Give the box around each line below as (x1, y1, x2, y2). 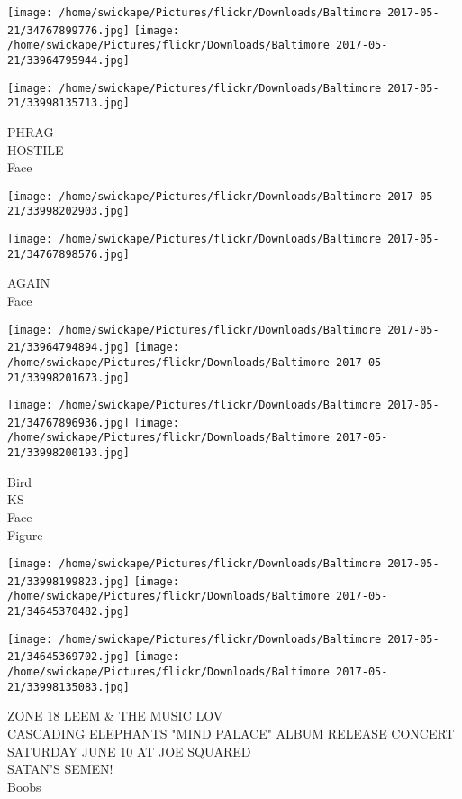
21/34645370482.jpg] (7, 605, 131, 619)
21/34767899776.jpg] (7, 23, 131, 37)
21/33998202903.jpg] (7, 205, 131, 218)
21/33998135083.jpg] (7, 680, 131, 693)
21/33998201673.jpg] (7, 371, 131, 384)
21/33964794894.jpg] (7, 341, 131, 354)
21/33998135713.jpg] (7, 96, 131, 110)
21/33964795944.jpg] (7, 53, 131, 67)
